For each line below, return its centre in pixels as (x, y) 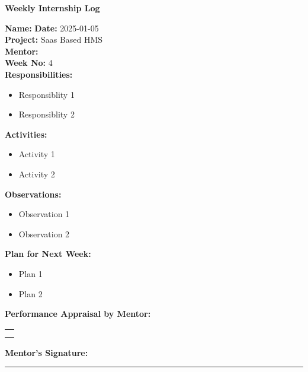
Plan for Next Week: (48, 254)
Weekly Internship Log (52, 8)
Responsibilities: (39, 74)
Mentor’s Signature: (46, 352)
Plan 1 (31, 273)
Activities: (26, 134)
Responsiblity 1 (46, 94)
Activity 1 (37, 154)
